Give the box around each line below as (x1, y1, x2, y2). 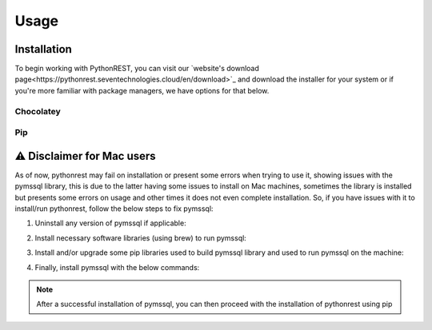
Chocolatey (14, 105, 62, 117)
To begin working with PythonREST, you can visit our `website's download (14, 64, 260, 74)
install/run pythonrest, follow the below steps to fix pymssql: (14, 204, 214, 213)
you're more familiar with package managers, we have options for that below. (14, 85, 270, 95)
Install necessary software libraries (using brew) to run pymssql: (34, 233, 247, 243)
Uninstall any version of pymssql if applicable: (34, 218, 187, 228)
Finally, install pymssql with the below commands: (34, 262, 200, 272)
